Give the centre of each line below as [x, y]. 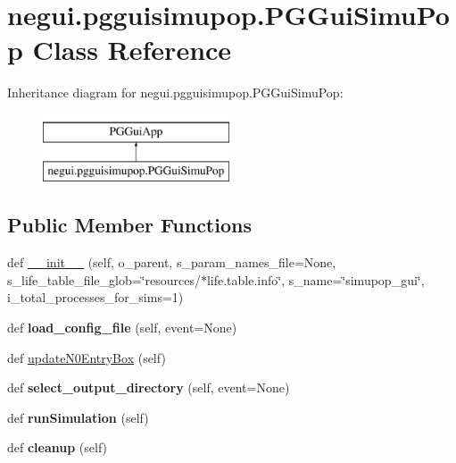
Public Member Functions [129, 225]
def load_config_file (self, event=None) [122, 328]
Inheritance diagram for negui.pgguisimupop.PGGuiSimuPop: [175, 93]
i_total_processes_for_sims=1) [95, 297]
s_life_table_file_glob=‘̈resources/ [104, 279]
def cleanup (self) [58, 447]
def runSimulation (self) [78, 417]
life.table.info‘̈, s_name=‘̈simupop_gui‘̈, [315, 279]
